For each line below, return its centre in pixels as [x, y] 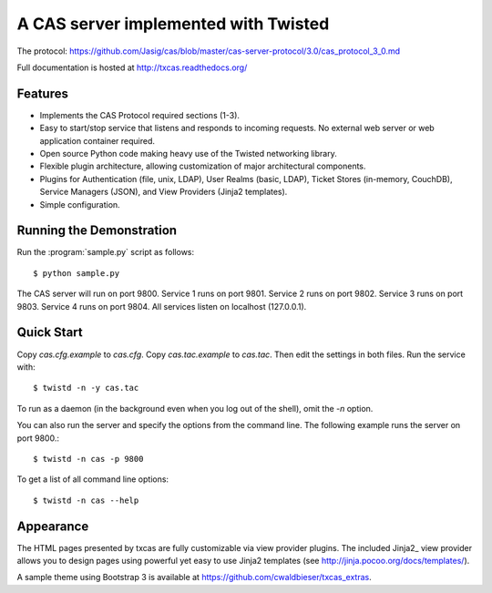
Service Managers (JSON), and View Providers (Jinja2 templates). [164, 192]
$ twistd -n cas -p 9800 [88, 459]
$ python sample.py [77, 273]
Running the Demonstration [97, 231]
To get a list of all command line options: [92, 479]
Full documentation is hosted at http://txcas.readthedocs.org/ [132, 67]
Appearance [53, 526]
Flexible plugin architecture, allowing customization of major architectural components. [203, 166]
